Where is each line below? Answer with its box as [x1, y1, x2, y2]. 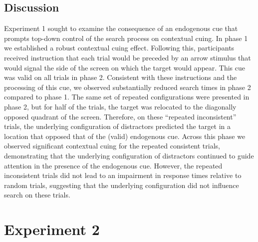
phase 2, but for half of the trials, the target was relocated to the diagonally [4, 101, 237, 111]
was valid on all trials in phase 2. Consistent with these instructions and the [4, 72, 237, 82]
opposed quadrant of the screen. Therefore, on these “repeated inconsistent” [4, 111, 237, 121]
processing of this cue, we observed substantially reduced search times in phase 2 [4, 81, 251, 92]
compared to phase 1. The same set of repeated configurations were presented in [4, 91, 250, 102]
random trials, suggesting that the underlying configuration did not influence [4, 179, 239, 190]
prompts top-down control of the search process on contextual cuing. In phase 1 [4, 32, 248, 43]
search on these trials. [4, 189, 70, 200]
